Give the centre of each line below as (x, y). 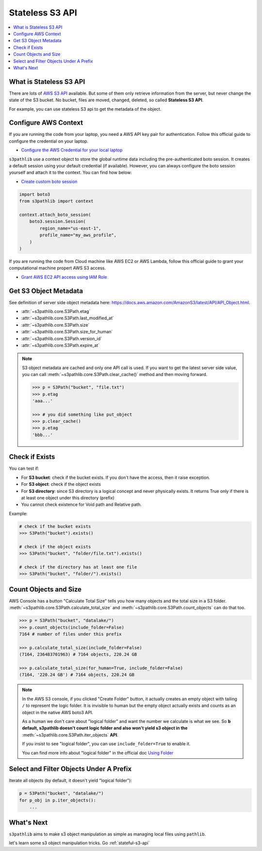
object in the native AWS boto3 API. (57, 712)
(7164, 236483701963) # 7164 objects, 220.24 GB (78, 655)
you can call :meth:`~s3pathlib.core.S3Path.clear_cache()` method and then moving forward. (115, 375)
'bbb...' (43, 435)
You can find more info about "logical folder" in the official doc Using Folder (98, 753)
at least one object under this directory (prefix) (68, 498)
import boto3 (35, 194)
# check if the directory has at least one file (78, 567)
